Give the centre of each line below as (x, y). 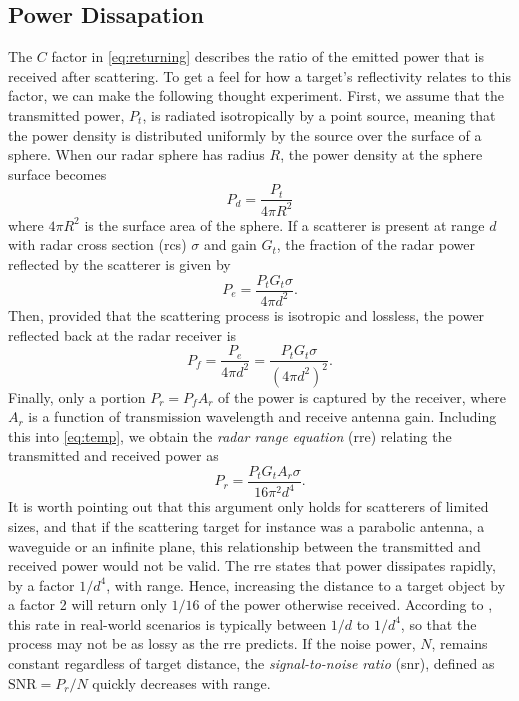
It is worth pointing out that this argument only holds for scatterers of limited (248, 506)
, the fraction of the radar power (375, 244)
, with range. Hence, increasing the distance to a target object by (306, 584)
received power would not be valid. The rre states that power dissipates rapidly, (252, 565)
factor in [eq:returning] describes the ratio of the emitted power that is (268, 56)
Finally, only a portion (77, 396)
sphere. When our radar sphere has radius (136, 154)
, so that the (438, 623)
